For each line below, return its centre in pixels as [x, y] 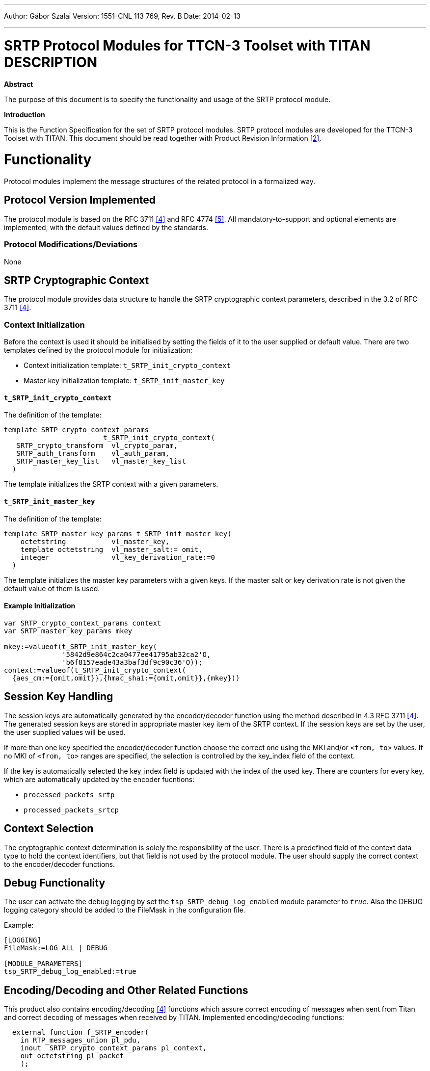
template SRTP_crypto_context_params [77, 430]
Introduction [25, 114]
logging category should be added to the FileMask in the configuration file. [125, 910]
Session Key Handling [59, 697]
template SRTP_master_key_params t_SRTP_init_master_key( [118, 534]
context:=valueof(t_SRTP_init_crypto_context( [95, 670]
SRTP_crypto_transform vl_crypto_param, [97, 446]
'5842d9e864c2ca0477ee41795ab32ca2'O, [136, 654]
